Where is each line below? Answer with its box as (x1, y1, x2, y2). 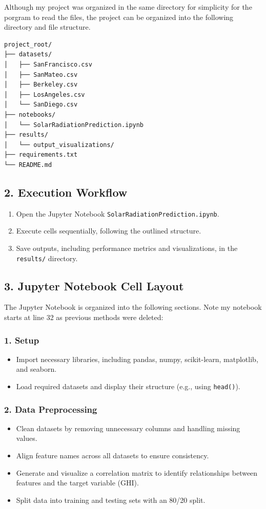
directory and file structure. (4, 22, 91, 32)
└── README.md (4, 161, 52, 168)
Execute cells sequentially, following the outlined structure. (16, 225, 201, 236)
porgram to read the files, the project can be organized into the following (4, 11, 234, 22)
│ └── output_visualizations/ (4, 141, 114, 149)
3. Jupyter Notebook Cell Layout (4, 278, 184, 293)
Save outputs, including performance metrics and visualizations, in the (16, 242, 238, 253)
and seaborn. (16, 364, 57, 374)
